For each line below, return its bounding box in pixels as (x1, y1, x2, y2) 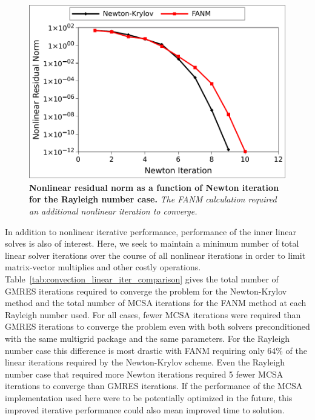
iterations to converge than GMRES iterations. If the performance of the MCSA (5, 379, 303, 392)
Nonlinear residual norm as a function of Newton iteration (29, 181, 279, 193)
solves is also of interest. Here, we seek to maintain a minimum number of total (5, 237, 299, 250)
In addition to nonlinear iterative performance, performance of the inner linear (5, 225, 297, 238)
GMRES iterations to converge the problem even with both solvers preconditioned (5, 320, 310, 333)
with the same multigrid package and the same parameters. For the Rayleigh (5, 332, 290, 344)
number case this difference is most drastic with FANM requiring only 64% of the (5, 344, 307, 356)
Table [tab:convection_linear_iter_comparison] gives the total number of (5, 272, 279, 285)
